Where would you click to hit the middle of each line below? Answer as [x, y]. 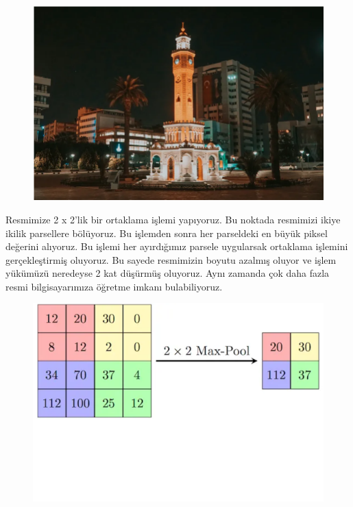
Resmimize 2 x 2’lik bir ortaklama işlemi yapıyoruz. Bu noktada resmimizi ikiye [173, 219]
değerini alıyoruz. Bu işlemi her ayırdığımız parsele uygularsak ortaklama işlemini [177, 246]
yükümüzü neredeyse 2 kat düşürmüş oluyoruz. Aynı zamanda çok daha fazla [168, 273]
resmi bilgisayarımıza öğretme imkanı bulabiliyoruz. [114, 286]
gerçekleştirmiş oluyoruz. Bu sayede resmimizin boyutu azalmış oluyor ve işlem [171, 259]
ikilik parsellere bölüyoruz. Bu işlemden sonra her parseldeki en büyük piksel [167, 233]
